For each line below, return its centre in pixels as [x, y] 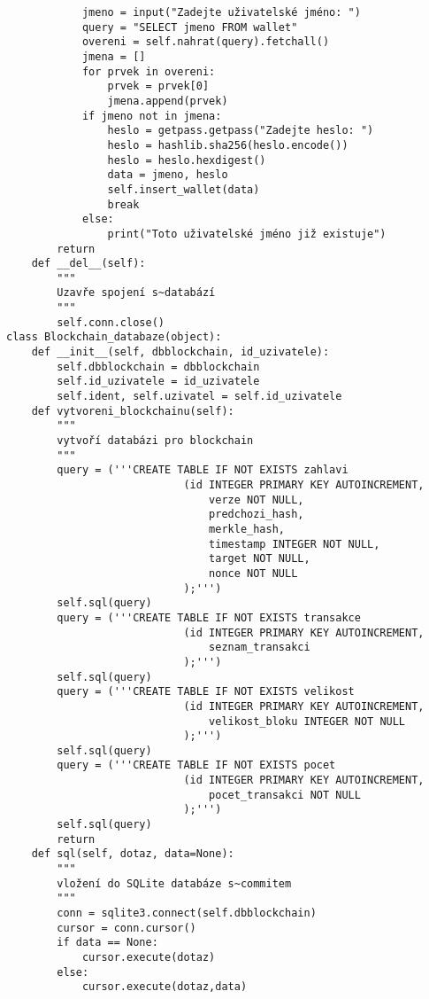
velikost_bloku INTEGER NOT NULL [307, 721]
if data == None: [107, 943]
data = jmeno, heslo [168, 175]
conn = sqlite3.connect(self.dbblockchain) [187, 913]
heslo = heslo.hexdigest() [187, 160]
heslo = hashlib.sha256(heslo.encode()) [228, 145]
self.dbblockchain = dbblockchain [158, 367]
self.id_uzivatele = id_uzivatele [158, 382]
